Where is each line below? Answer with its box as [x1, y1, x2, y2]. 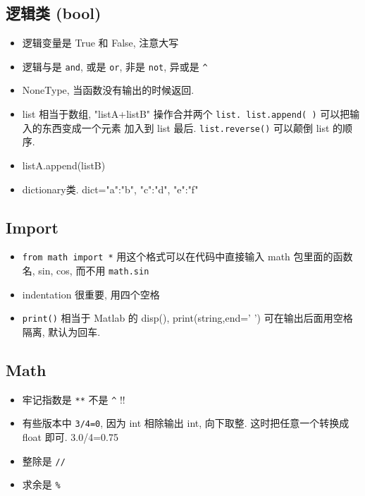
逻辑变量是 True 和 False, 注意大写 [22, 35, 179, 50]
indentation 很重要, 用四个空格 [22, 286, 160, 301]
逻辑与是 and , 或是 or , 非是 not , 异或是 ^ [22, 59, 208, 73]
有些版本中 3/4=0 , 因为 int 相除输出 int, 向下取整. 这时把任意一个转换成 [22, 416, 349, 430]
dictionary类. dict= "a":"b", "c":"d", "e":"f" [22, 181, 199, 196]
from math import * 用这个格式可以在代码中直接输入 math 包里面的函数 [22, 249, 353, 264]
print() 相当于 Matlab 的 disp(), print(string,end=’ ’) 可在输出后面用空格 [22, 310, 353, 325]
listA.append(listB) [22, 157, 106, 172]
